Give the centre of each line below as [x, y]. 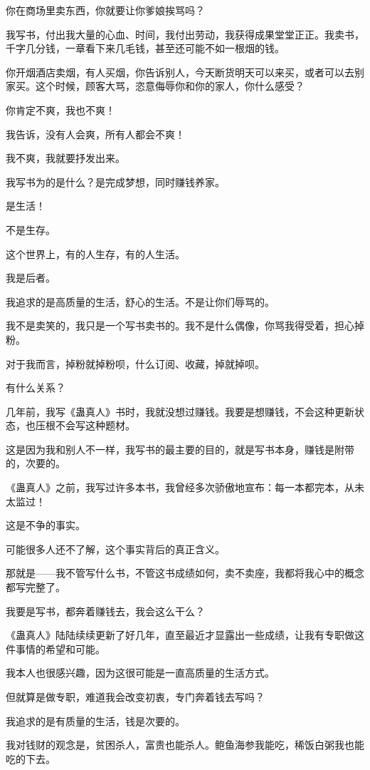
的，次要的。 [36, 463]
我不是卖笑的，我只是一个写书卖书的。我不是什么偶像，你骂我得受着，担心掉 [185, 325]
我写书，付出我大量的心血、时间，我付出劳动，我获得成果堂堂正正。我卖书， [185, 34]
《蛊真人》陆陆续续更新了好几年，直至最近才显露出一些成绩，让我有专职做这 [185, 635]
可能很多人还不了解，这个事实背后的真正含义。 [115, 549]
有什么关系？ [36, 387]
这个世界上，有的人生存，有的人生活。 [95, 253]
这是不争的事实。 [46, 525]
